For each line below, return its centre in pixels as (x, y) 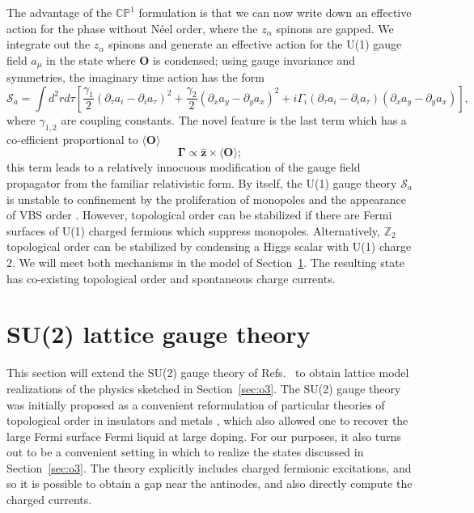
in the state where (91, 59)
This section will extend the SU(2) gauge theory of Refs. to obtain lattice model (208, 373)
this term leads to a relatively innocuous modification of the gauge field (184, 167)
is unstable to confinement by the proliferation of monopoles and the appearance (206, 199)
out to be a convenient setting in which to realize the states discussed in (185, 452)
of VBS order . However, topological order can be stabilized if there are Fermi (199, 215)
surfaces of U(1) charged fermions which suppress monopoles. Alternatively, (193, 230)
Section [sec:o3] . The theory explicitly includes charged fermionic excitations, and (209, 467)
